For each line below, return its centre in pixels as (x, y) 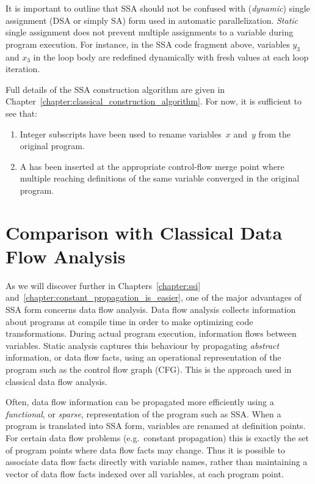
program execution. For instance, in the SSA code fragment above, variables (148, 44)
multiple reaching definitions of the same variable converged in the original (160, 178)
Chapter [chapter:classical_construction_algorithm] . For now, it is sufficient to (154, 101)
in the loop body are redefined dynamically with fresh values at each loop (171, 57)
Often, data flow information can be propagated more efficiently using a (140, 402)
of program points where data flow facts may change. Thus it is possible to (145, 449)
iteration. (23, 69)
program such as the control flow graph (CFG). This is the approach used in (149, 369)
